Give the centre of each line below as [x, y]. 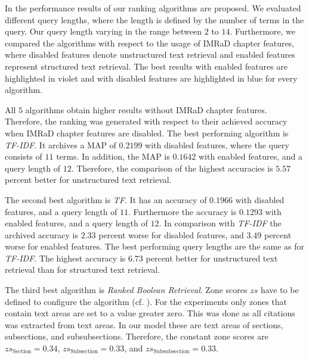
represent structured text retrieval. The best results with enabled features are [146, 66]
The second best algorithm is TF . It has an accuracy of [106, 199]
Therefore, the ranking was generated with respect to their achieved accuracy [146, 121]
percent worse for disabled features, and [171, 234]
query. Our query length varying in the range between [103, 31]
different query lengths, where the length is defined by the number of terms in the [154, 19]
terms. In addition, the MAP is [113, 156]
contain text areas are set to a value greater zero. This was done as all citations [150, 313]
